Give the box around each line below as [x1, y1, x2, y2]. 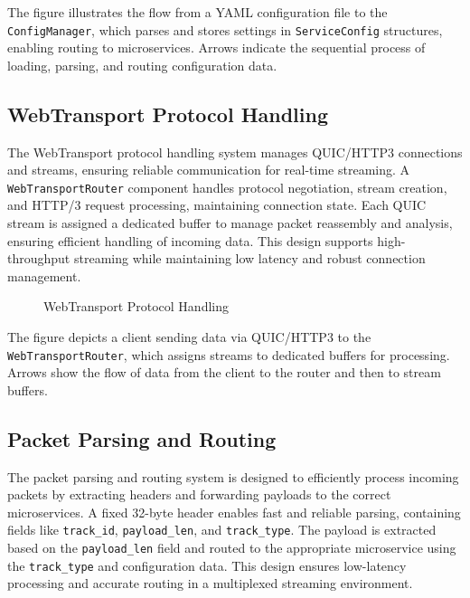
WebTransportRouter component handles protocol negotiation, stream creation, [7, 177, 447, 196]
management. [7, 266, 81, 285]
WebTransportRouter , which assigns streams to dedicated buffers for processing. [7, 345, 450, 364]
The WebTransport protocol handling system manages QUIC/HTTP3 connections [7, 142, 463, 161]
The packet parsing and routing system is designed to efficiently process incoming [7, 467, 459, 486]
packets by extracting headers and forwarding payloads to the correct [7, 485, 391, 504]
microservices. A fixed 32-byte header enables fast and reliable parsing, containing [7, 502, 461, 521]
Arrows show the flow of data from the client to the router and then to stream [7, 363, 441, 382]
